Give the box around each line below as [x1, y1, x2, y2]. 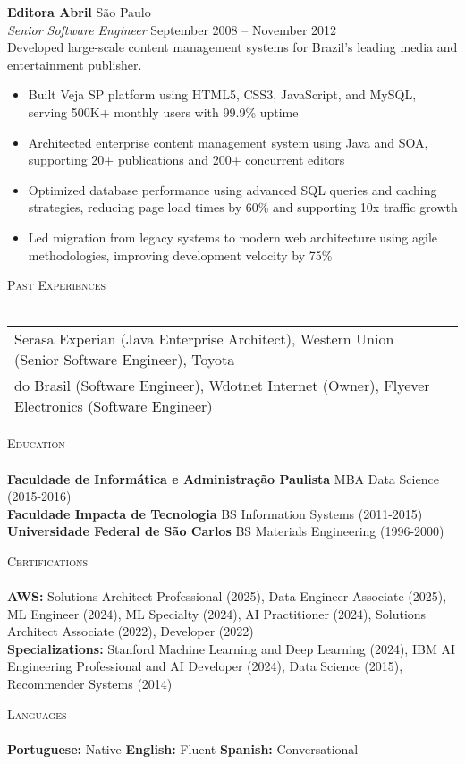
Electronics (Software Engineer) [14, 395, 213, 417]
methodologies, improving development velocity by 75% [28, 245, 333, 264]
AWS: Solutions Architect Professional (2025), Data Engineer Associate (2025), [7, 587, 447, 606]
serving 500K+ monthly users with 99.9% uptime [28, 102, 299, 121]
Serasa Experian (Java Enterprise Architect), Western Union [14, 328, 394, 350]
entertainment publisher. [7, 55, 142, 73]
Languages [7, 704, 67, 723]
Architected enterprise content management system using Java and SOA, [28, 132, 428, 151]
